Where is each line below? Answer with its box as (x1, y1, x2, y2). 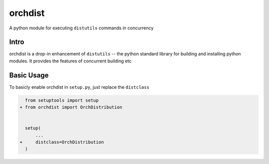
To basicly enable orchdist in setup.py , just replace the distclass (9, 84, 149, 90)
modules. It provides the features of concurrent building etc (9, 58, 132, 64)
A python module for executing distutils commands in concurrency (9, 25, 154, 31)
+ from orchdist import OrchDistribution (19, 105, 123, 110)
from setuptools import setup (25, 97, 99, 103)
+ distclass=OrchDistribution (19, 140, 104, 145)
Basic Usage (9, 71, 49, 79)
